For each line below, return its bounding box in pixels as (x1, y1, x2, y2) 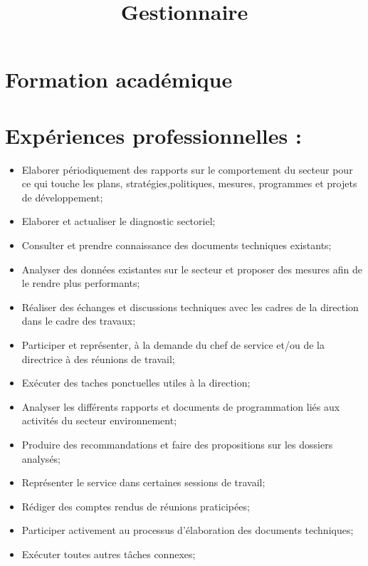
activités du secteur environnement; (21, 413, 177, 428)
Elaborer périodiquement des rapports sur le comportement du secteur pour (21, 162, 353, 177)
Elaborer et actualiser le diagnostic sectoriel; (21, 214, 216, 229)
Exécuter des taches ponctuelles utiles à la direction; (21, 375, 251, 390)
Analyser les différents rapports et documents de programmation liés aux (21, 399, 340, 414)
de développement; (21, 189, 103, 204)
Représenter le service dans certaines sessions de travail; (21, 475, 266, 490)
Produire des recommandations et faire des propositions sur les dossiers (21, 437, 333, 451)
